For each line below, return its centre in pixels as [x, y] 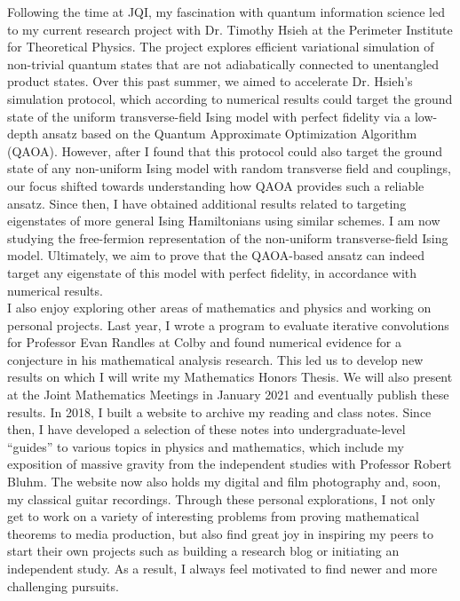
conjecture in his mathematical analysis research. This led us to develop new [215, 359]
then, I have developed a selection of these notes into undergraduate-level [206, 429]
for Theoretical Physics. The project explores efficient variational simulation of [221, 47]
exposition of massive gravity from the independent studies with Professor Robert [230, 464]
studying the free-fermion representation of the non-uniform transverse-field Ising [228, 237]
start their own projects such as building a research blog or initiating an [203, 551]
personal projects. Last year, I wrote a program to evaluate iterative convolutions [228, 324]
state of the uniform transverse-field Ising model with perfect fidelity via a [209, 116]
